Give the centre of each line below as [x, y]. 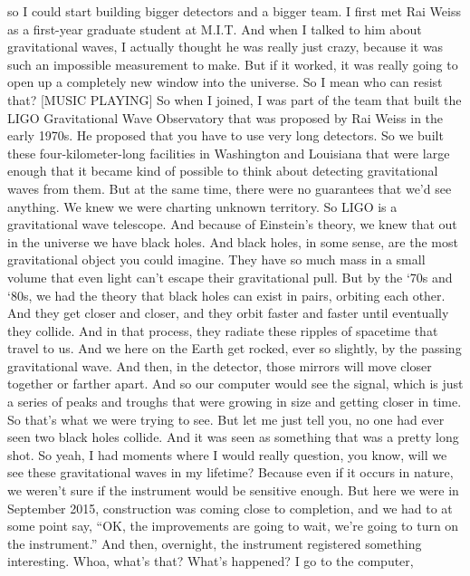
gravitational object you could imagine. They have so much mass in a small [216, 259]
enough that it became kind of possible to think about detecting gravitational [223, 171]
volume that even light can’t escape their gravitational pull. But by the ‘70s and [230, 277]
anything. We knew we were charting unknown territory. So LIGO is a [202, 206]
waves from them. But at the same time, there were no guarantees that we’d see [230, 188]
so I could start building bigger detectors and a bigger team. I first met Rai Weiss [234, 11]
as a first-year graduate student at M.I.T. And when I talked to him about [215, 29]
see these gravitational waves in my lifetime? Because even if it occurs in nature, [230, 472]
